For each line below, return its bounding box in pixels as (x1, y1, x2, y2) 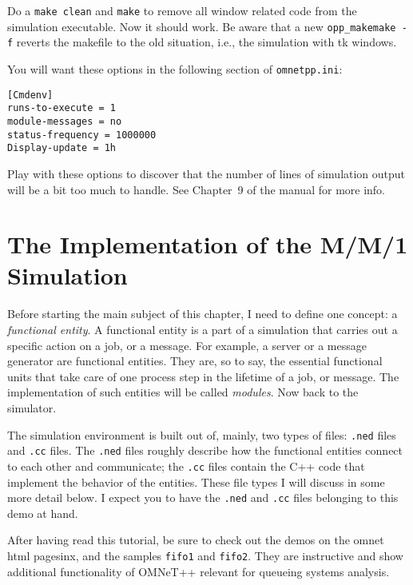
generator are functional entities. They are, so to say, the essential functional (7, 352, 383, 369)
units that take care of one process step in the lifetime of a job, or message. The (7, 368, 399, 384)
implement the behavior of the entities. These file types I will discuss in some (7, 473, 385, 490)
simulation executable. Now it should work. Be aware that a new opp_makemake (7, 18, 396, 34)
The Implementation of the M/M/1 (7, 228, 408, 261)
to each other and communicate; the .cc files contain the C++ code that (7, 457, 365, 474)
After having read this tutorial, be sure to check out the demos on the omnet (7, 531, 384, 548)
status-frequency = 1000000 (7, 129, 157, 141)
